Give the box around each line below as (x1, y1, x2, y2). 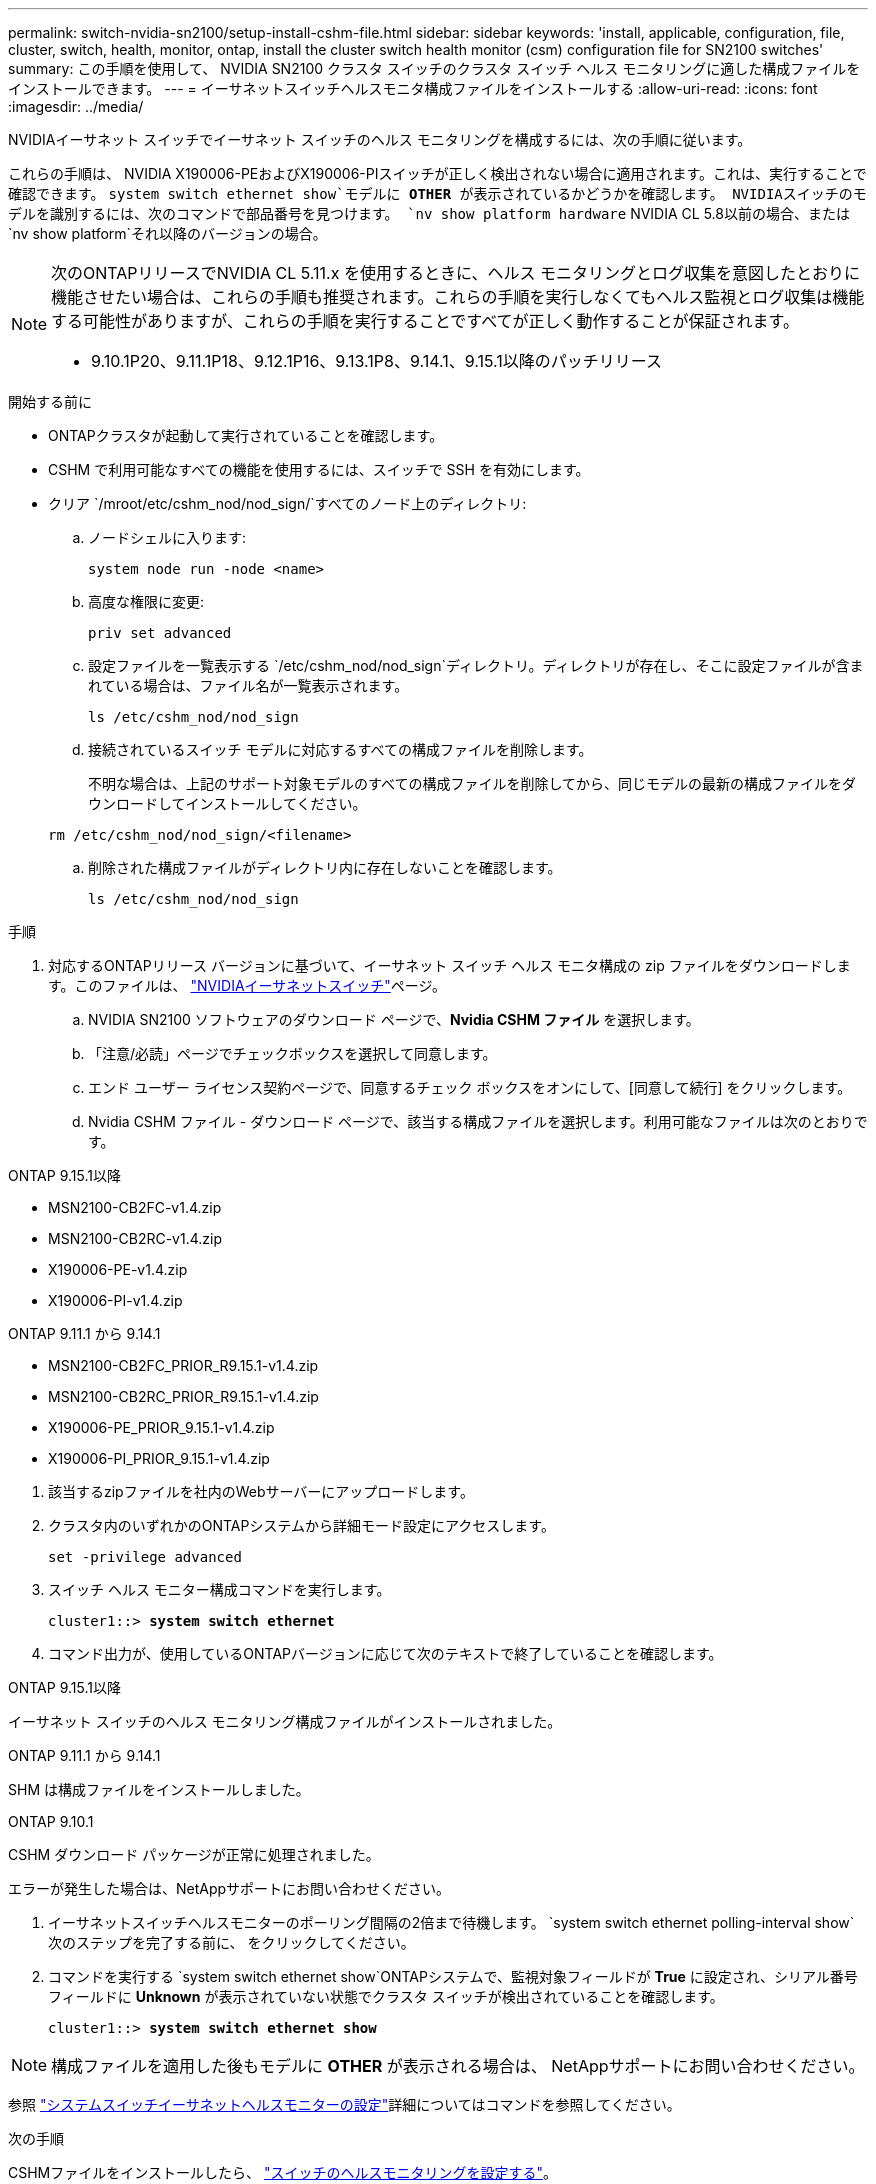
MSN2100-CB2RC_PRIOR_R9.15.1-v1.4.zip (48, 1388, 319, 1405)
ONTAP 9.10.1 (8, 1813, 94, 1830)
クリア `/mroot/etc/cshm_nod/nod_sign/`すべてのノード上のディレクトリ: (48, 495, 527, 512)
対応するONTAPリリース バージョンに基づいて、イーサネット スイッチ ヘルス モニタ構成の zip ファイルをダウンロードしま (48, 957, 851, 974)
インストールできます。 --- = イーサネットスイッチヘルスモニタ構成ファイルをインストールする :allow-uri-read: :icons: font (8, 80, 818, 97)
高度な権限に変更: (88, 593, 205, 610)
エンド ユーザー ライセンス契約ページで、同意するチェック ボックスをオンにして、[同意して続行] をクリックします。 (88, 1079, 852, 1096)
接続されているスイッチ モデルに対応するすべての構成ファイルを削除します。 (88, 741, 593, 758)
